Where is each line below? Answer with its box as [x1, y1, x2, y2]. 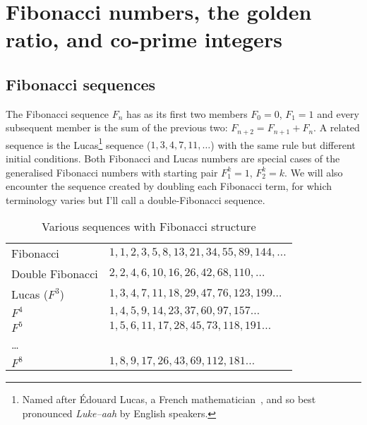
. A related [313, 120, 360, 135]
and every [317, 106, 359, 121]
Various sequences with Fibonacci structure [42, 218, 256, 235]
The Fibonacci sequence [6, 106, 109, 121]
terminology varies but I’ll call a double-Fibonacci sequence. [6, 192, 265, 207]
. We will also [284, 164, 343, 179]
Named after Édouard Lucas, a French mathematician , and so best [22, 392, 316, 407]
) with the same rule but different [210, 137, 356, 152]
